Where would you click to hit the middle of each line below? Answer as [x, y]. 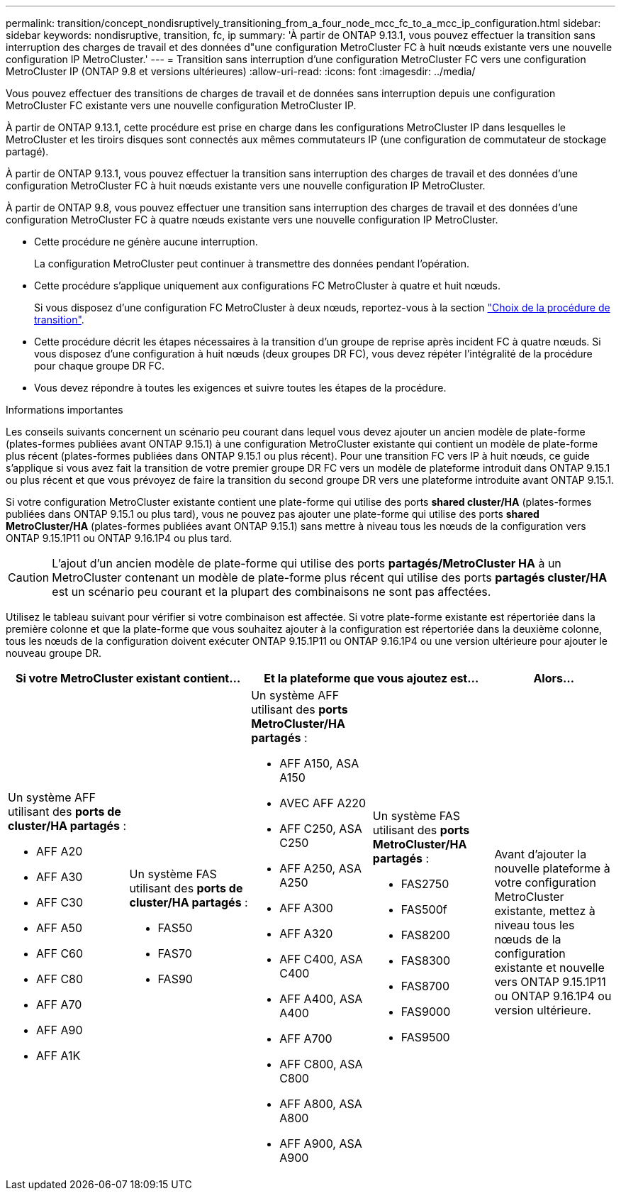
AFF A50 [60, 928]
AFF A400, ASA [321, 999]
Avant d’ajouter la [541, 854]
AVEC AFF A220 [323, 803]
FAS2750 [425, 884]
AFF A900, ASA [321, 1144]
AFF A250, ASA [321, 868]
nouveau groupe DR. [54, 653]
